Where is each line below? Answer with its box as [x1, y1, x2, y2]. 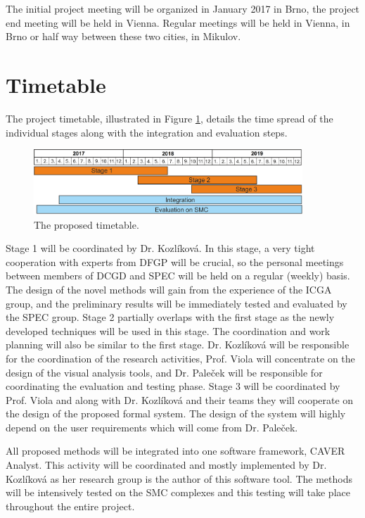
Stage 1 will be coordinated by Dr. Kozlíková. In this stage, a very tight [6, 241, 315, 255]
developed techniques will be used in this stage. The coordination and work [6, 323, 331, 338]
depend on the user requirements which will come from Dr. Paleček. [6, 419, 298, 434]
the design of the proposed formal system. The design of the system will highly [6, 406, 346, 421]
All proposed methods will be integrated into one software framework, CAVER [6, 443, 345, 458]
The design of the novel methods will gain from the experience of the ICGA [6, 282, 332, 296]
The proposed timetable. [34, 217, 139, 232]
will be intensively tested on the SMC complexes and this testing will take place [6, 485, 350, 500]
